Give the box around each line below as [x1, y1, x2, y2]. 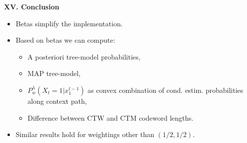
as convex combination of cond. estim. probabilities [87, 84, 244, 95]
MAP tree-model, [27, 68, 81, 78]
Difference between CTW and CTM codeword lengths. [27, 112, 194, 123]
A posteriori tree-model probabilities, [27, 51, 141, 62]
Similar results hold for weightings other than [15, 129, 155, 140]
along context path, [27, 95, 87, 106]
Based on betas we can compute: [15, 35, 115, 45]
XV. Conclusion [4, 1, 60, 11]
